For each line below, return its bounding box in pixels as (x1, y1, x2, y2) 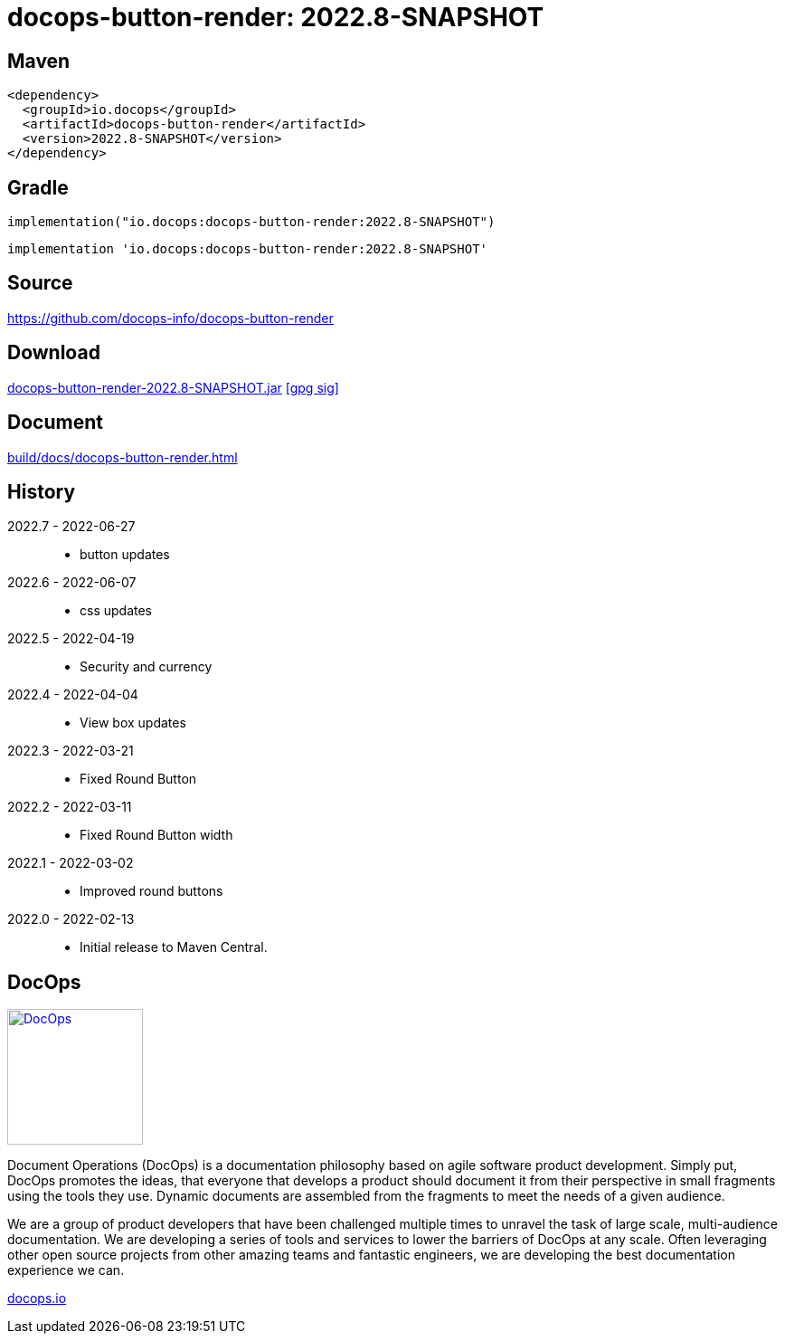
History (7, 480, 76, 503)
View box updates (80, 715, 186, 731)
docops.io (7, 1290, 67, 1307)
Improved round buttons (80, 883, 223, 899)
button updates (80, 547, 170, 563)
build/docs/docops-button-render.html (7, 449, 238, 465)
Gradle (7, 176, 69, 199)
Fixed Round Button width (80, 827, 233, 843)
